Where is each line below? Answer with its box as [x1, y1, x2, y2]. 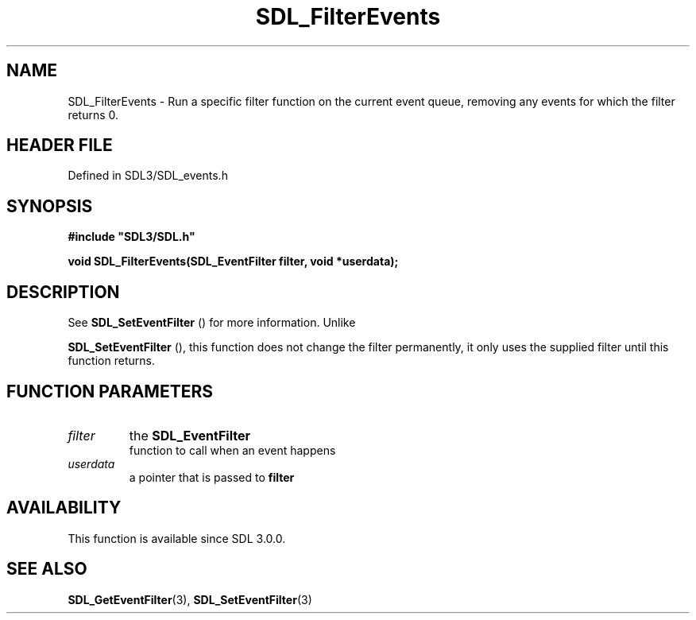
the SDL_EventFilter [129, 427, 251, 444]
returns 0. [68, 107, 119, 122]
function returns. [68, 354, 155, 368]
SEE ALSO [6, 559, 87, 579]
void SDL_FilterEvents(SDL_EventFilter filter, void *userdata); [68, 254, 399, 269]
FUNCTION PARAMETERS [6, 381, 213, 401]
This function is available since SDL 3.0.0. [68, 531, 286, 545]
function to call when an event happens [129, 443, 336, 457]
